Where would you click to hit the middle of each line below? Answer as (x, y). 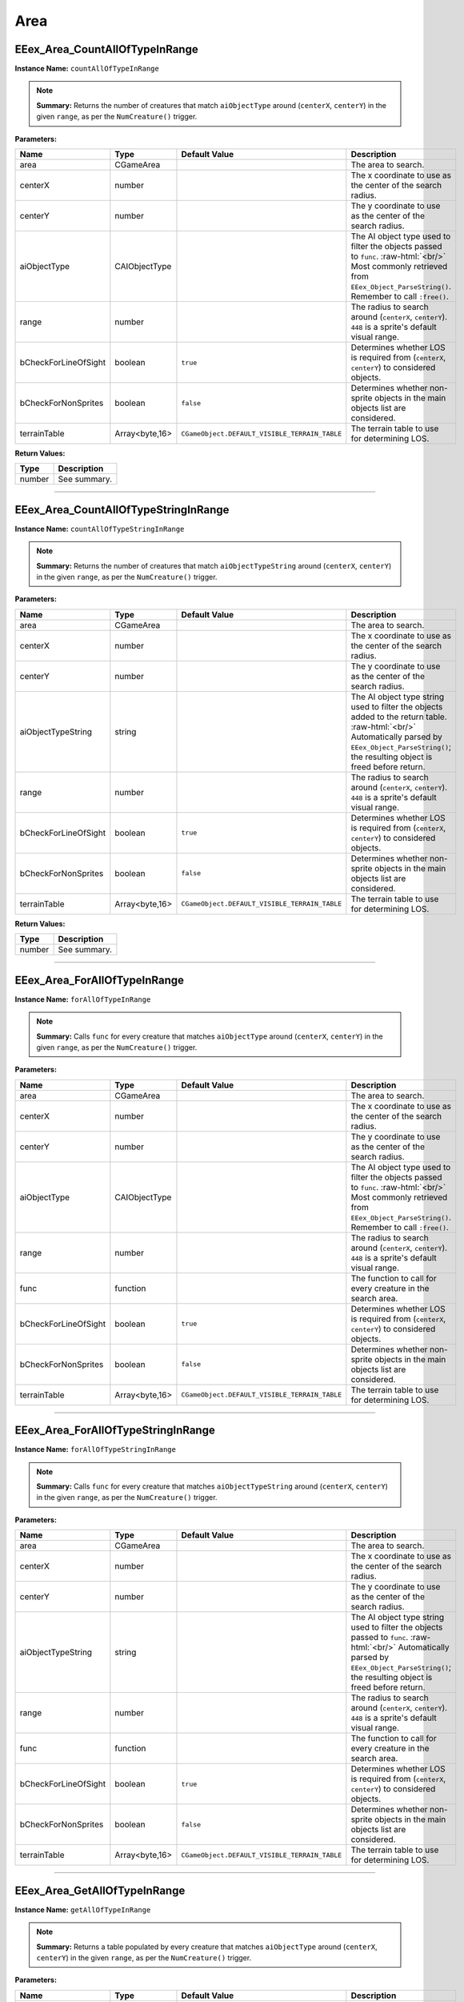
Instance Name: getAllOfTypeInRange (83, 1909)
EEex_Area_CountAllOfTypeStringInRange (122, 510)
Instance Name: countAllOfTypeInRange (87, 69)
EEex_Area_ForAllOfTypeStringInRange (115, 1431)
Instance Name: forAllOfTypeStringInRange (95, 1449)
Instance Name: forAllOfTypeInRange (83, 999)
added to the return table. (399, 717)
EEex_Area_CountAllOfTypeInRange (107, 49)
